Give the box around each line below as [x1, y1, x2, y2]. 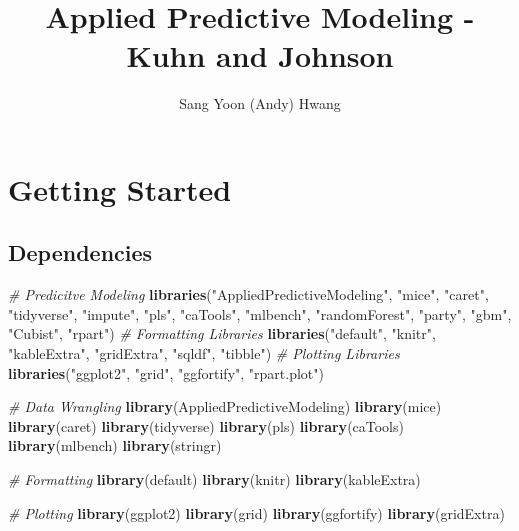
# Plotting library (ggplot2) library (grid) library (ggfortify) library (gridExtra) [8, 502, 505, 523]
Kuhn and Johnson [126, 35, 394, 76]
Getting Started [8, 168, 232, 209]
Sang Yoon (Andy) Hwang [179, 93, 341, 114]
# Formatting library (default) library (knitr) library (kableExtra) [8, 469, 421, 490]
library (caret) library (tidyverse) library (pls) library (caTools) [8, 415, 404, 436]
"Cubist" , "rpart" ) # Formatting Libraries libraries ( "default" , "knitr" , [8, 323, 436, 344]
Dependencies [8, 237, 153, 268]
